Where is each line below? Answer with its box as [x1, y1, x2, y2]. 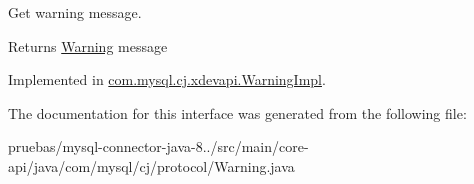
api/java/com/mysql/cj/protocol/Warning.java [8, 155, 295, 176]
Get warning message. [8, 2, 142, 22]
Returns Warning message [8, 35, 168, 56]
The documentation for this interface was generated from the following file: [8, 102, 467, 123]
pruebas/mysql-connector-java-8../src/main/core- [8, 136, 309, 157]
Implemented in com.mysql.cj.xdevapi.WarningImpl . [8, 69, 326, 90]
